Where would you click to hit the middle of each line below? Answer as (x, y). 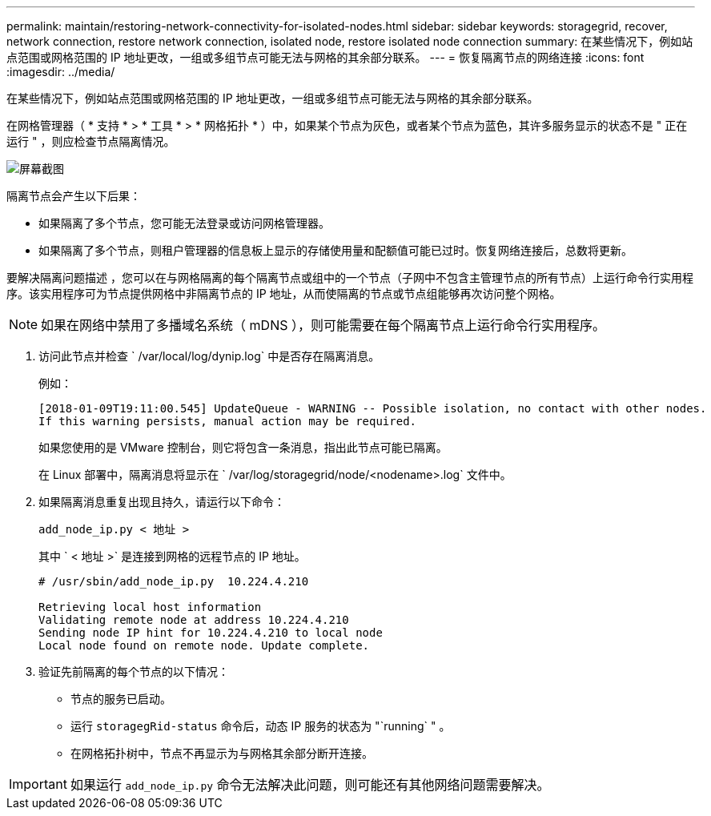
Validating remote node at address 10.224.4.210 (194, 620)
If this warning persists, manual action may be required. (228, 421)
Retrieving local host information (150, 607)
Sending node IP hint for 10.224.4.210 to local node (211, 633)
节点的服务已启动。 (121, 699)
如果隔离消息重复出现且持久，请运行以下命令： (162, 502)
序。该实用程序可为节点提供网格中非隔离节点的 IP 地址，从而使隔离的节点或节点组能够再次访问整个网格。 (284, 293)
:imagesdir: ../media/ (61, 72)
